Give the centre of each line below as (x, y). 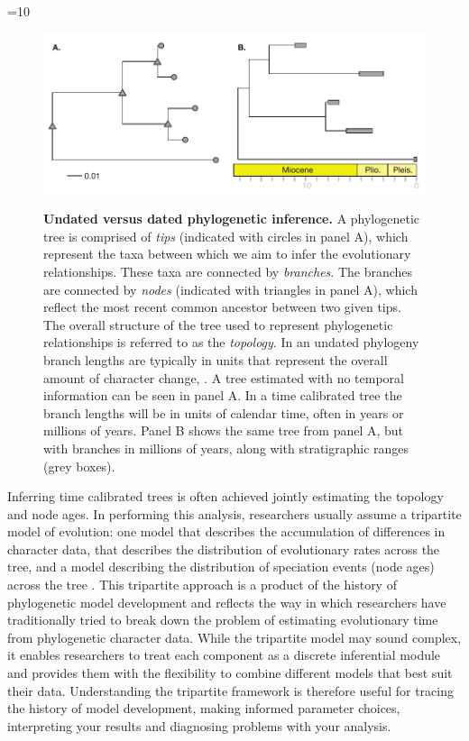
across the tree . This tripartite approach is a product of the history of (202, 585)
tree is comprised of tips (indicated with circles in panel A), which (226, 236)
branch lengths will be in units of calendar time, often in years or (224, 412)
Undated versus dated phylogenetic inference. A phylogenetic (232, 219)
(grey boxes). (79, 466)
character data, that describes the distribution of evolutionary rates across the (224, 549)
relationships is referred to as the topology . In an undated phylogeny (231, 342)
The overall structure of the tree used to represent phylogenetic (218, 324)
